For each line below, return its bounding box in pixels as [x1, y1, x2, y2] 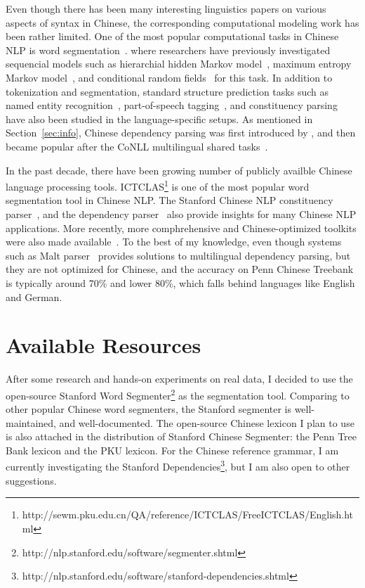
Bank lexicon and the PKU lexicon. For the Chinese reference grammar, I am [6, 442, 339, 457]
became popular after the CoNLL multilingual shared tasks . [6, 139, 268, 153]
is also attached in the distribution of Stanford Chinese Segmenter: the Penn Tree [6, 429, 357, 444]
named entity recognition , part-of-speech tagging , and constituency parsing [6, 98, 338, 113]
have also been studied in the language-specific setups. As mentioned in [6, 111, 313, 126]
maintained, [6, 415, 56, 430]
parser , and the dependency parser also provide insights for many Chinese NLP [6, 206, 357, 221]
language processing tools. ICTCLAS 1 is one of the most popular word [6, 177, 310, 193]
